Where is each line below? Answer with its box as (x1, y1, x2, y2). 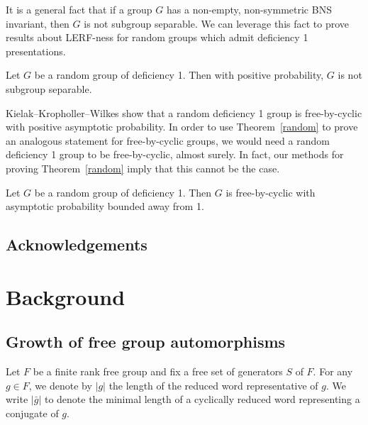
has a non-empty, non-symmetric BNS (167, 2, 332, 16)
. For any (313, 364, 353, 379)
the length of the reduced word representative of (108, 377, 318, 392)
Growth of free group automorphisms (6, 331, 286, 353)
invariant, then (6, 16, 69, 31)
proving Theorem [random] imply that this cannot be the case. (6, 160, 280, 175)
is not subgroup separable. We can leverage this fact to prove (84, 16, 350, 31)
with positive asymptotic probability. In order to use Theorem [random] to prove (6, 119, 358, 134)
